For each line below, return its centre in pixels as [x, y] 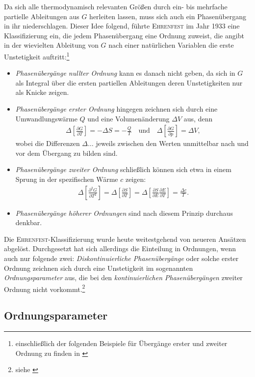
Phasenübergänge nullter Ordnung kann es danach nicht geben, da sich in [125, 73]
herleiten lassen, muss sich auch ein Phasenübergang [168, 16]
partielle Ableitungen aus [42, 16]
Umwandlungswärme [46, 118]
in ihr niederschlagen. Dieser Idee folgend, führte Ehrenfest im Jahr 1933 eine [122, 26]
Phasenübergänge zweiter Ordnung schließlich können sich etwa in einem [123, 169]
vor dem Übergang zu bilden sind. [66, 153]
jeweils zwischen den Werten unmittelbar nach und [172, 143]
